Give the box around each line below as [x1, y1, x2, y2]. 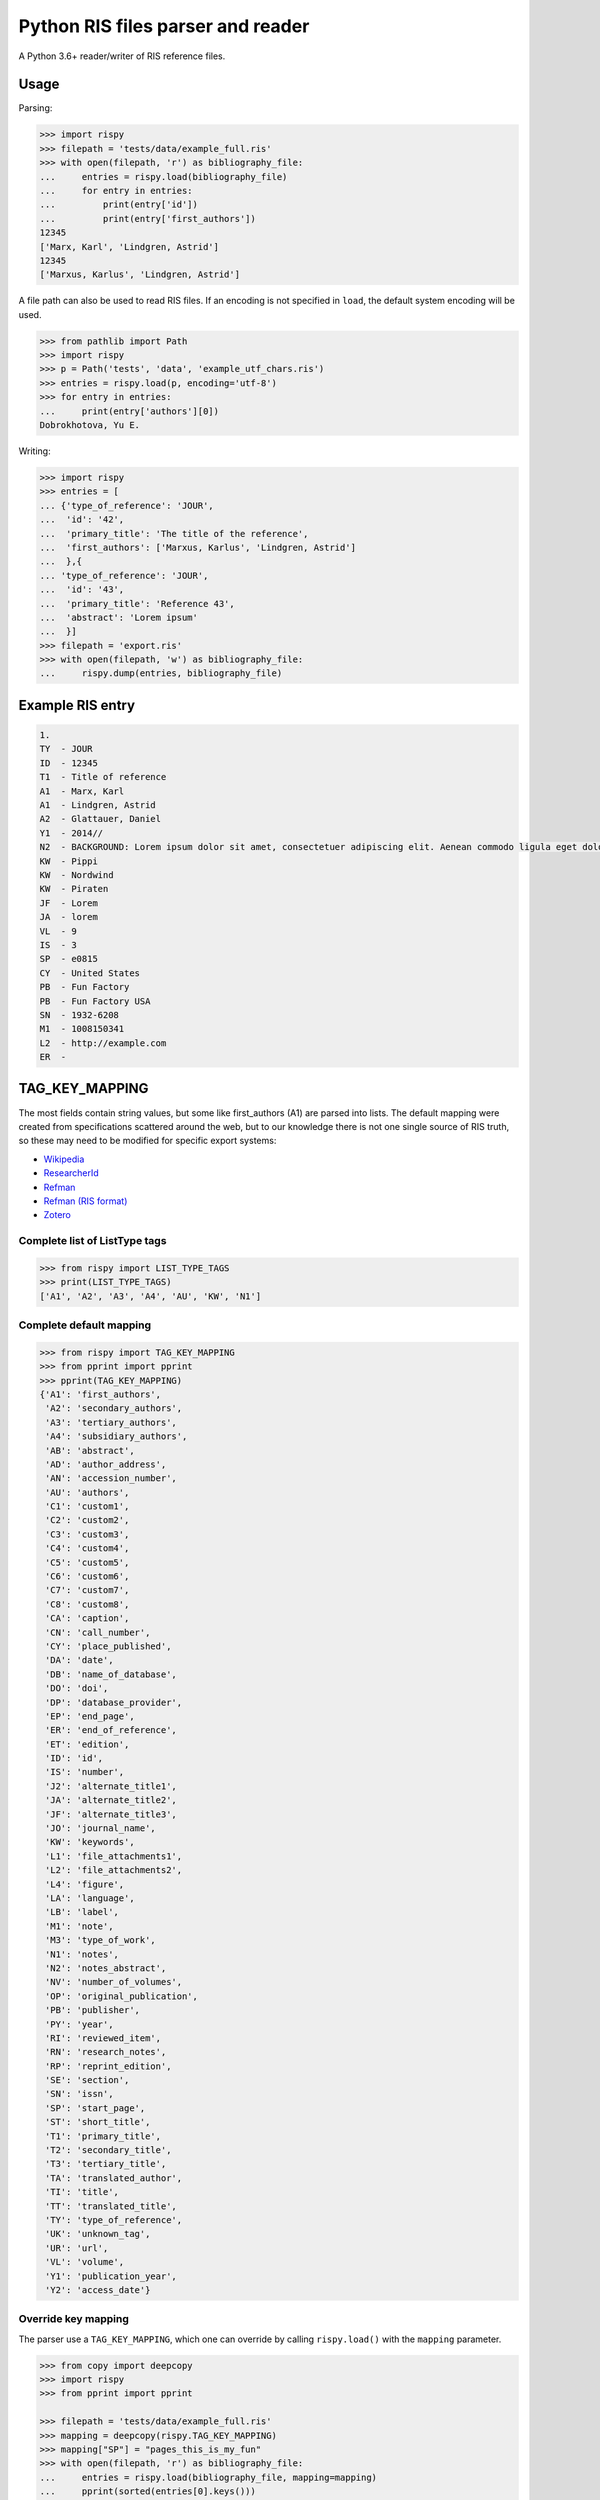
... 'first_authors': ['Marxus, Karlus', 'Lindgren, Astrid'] [39, 541, 357, 553]
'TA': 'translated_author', [45, 2172, 183, 2184]
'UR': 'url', [45, 2242, 109, 2254]
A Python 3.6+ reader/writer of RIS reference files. [18, 50, 226, 62]
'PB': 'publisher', [45, 2005, 140, 2016]
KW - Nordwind [39, 869, 114, 880]
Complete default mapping [18, 1318, 152, 1332]
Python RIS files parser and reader [18, 15, 310, 37]
